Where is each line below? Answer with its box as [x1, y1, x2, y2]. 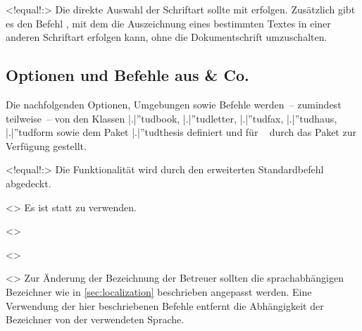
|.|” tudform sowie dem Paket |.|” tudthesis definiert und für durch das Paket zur [6, 125, 356, 139]
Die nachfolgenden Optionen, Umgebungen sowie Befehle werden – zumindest [6, 96, 342, 111]
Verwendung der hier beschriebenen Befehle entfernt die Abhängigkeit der [6, 298, 324, 313]
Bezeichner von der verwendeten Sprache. [6, 312, 185, 327]
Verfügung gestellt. [6, 138, 87, 153]
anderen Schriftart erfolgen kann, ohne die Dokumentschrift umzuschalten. [6, 30, 327, 44]
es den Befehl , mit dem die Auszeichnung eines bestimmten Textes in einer [6, 15, 331, 30]
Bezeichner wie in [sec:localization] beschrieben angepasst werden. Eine [6, 284, 312, 299]
